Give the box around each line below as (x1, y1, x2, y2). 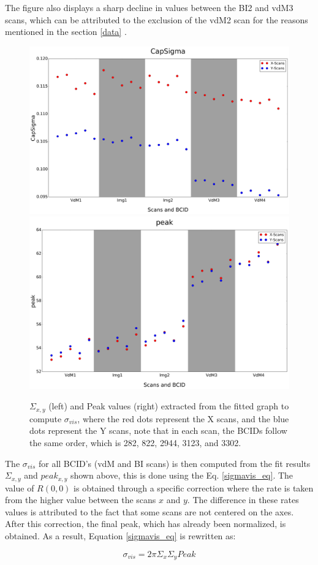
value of (5, 481, 34, 494)
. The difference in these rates (187, 493, 299, 506)
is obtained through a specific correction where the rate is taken (74, 481, 314, 494)
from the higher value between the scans (5, 493, 156, 506)
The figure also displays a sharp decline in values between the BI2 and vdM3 (5, 1, 293, 13)
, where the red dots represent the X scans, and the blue (77, 412, 289, 425)
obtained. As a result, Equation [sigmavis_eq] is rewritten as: (5, 529, 236, 542)
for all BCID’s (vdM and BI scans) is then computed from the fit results (38, 457, 311, 469)
